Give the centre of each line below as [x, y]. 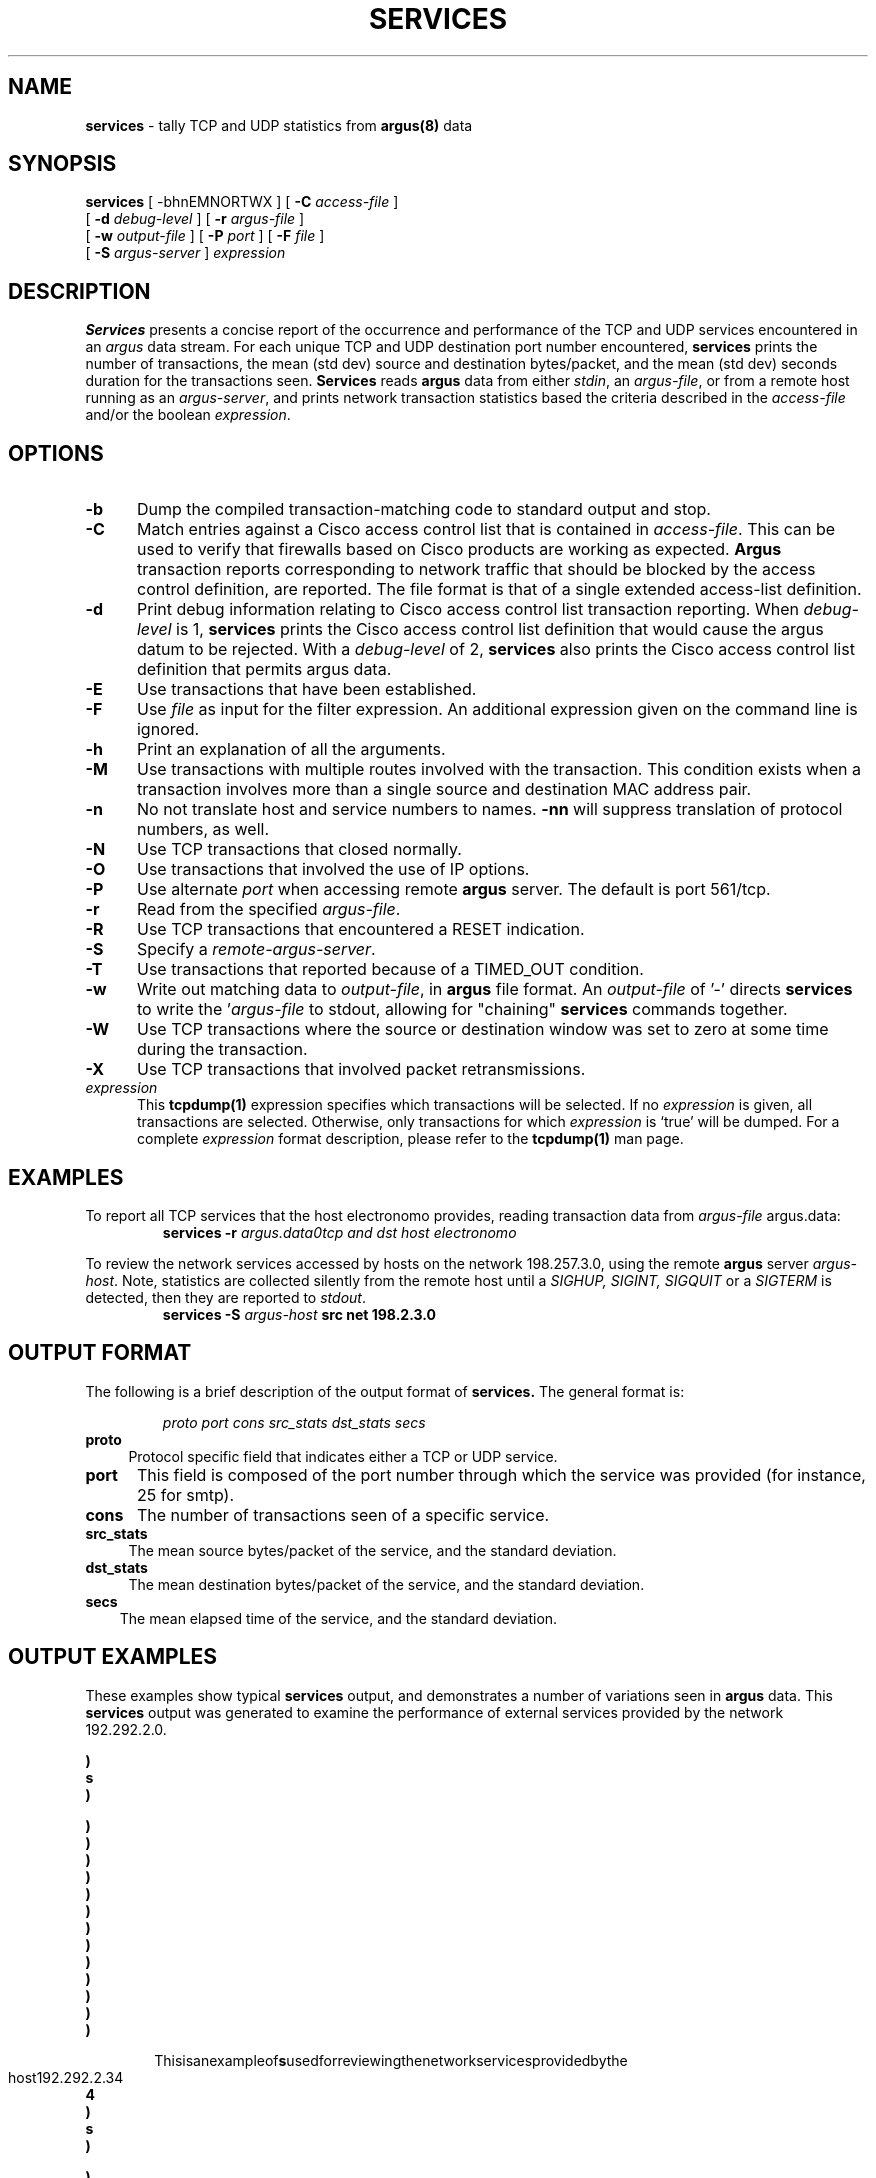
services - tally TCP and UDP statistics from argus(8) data [279, 125]
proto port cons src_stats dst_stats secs [294, 1422]
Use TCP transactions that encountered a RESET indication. [360, 929]
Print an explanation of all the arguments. [291, 749]
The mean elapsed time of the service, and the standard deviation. [338, 1618]
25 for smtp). [185, 1494]
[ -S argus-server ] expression [185, 253]
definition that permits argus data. [264, 669]
